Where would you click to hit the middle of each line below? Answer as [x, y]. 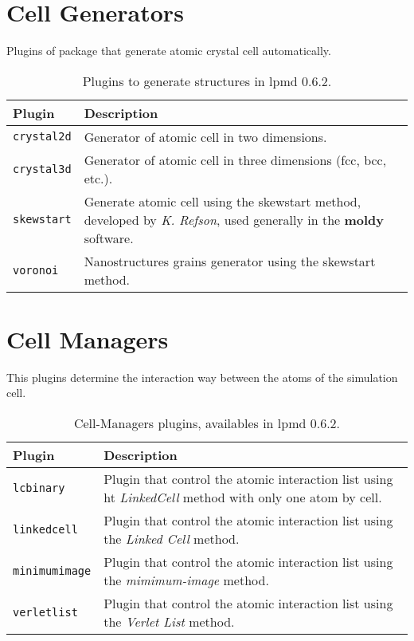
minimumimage [52, 571]
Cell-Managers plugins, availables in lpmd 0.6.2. [207, 423]
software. [109, 238]
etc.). [98, 178]
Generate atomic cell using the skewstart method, [223, 201]
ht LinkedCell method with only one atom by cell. [243, 497]
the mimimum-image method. [186, 580]
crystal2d [42, 137]
